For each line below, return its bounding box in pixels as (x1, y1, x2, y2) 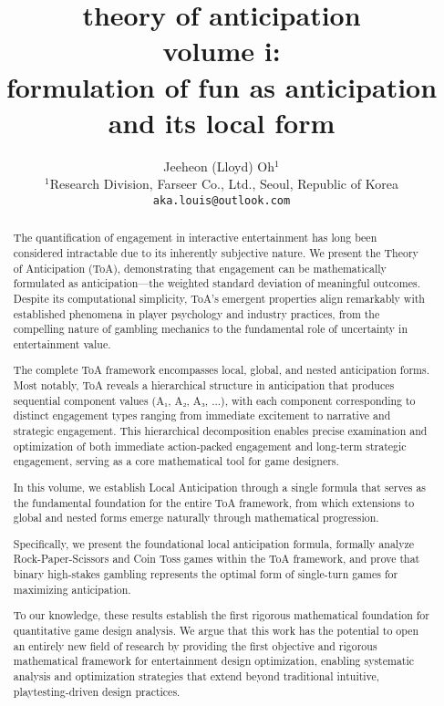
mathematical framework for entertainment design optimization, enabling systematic (13, 653, 415, 669)
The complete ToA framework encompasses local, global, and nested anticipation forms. (13, 362, 430, 378)
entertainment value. (13, 336, 111, 351)
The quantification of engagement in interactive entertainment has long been (13, 230, 377, 245)
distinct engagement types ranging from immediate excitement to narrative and (13, 408, 391, 423)
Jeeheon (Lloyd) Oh (163, 156, 275, 175)
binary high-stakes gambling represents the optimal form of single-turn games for (13, 566, 398, 582)
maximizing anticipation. (13, 581, 131, 597)
